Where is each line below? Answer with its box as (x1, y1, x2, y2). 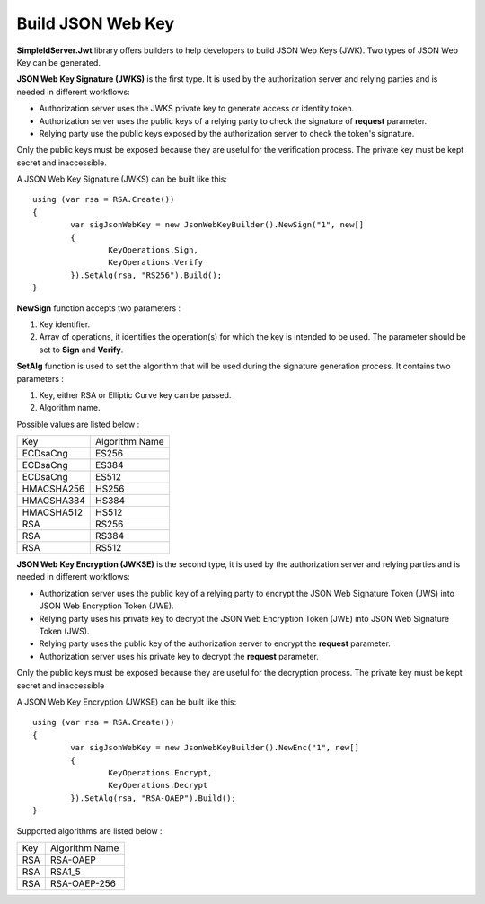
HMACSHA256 (22, 483, 85, 495)
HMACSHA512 (22, 506, 84, 518)
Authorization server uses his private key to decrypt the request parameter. (39, 651, 319, 661)
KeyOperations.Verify (108, 257, 204, 268)
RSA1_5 (49, 865, 81, 878)
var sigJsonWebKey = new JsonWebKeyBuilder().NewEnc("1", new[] (70, 742, 359, 753)
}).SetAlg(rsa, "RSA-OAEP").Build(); (70, 793, 237, 803)
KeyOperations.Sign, (108, 245, 199, 255)
